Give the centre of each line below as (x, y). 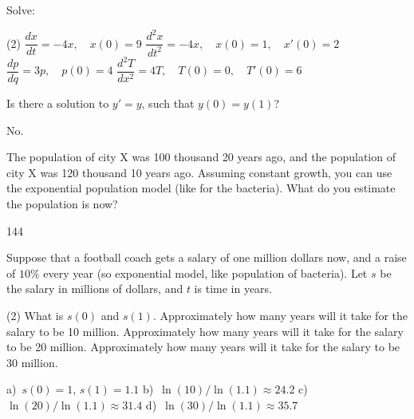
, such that (168, 103)
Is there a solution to (58, 103)
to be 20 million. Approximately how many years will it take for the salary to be (203, 347)
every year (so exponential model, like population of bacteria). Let (205, 273)
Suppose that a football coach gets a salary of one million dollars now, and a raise (207, 257)
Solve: (21, 10)
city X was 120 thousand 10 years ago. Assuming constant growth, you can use (199, 172)
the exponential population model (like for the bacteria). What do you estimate (201, 188)
